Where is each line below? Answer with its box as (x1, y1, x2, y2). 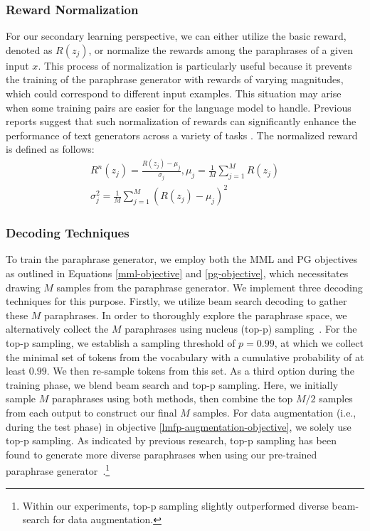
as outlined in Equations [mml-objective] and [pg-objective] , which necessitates (6, 266, 349, 281)
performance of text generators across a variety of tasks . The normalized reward (6, 127, 358, 142)
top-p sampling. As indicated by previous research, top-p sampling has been (6, 433, 337, 448)
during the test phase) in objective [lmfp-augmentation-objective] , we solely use (6, 419, 351, 434)
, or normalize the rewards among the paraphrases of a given (88, 42, 353, 57)
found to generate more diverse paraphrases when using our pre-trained (6, 446, 317, 461)
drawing (6, 279, 41, 294)
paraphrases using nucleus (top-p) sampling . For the (125, 321, 357, 336)
